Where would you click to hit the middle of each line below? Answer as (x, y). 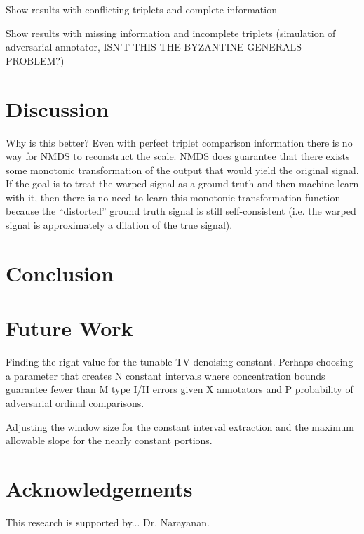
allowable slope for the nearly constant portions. (109, 440)
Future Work (69, 328)
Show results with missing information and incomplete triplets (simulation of (171, 33)
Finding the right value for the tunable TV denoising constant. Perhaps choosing (180, 362)
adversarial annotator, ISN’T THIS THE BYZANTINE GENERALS (154, 47)
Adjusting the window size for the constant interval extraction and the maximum (180, 426)
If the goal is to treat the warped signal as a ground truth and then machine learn (182, 183)
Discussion (57, 108)
